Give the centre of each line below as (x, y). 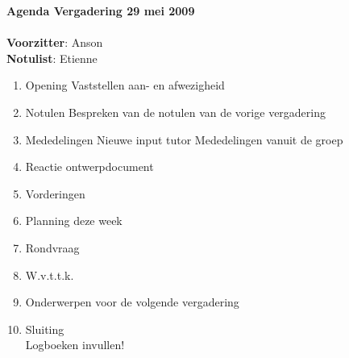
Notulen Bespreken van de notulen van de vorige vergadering (175, 112)
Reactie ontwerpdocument (89, 167)
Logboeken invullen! (75, 345)
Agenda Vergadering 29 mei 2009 (101, 10)
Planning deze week (74, 221)
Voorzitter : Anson (55, 42)
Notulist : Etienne (52, 58)
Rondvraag (52, 247)
